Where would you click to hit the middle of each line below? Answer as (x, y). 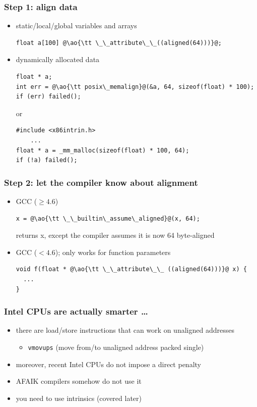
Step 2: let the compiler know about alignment (101, 182)
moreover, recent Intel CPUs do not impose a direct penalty (108, 364)
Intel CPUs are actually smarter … (76, 311)
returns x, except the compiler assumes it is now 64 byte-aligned (115, 235)
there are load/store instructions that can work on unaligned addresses (125, 330)
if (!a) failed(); (47, 160)
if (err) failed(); (48, 97)
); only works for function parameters (113, 252)
